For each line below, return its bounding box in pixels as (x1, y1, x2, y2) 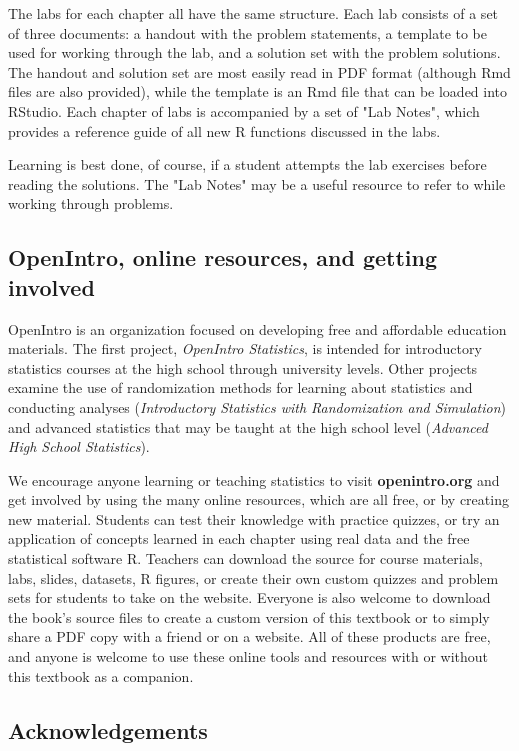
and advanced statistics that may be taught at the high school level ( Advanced (8, 416, 488, 437)
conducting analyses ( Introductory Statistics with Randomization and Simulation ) (8, 396, 506, 417)
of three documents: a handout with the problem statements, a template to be (8, 22, 488, 43)
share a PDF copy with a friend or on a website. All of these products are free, (8, 626, 491, 647)
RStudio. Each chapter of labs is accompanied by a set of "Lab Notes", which (8, 100, 480, 121)
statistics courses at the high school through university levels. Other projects (8, 357, 478, 378)
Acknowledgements (8, 714, 208, 745)
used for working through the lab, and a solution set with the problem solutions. (8, 42, 501, 63)
